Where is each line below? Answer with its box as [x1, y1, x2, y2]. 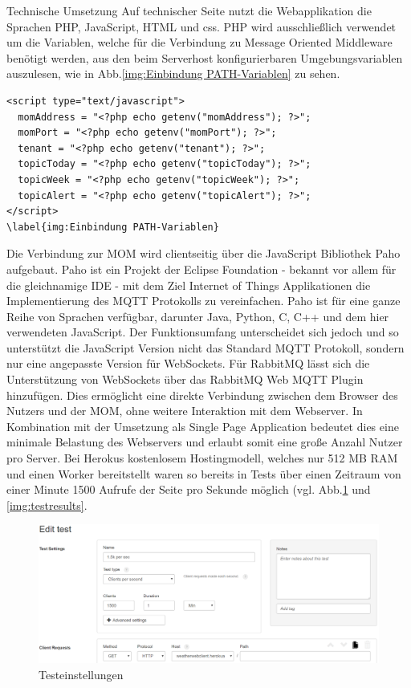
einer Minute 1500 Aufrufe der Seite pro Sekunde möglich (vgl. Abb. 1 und [6, 481, 371, 498]
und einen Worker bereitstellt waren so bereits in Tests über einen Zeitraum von [6, 465, 401, 482]
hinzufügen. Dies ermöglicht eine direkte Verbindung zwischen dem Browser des [6, 386, 398, 403]
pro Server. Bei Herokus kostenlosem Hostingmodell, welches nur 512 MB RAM [6, 450, 398, 466]
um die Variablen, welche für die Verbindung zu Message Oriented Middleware [6, 34, 393, 51]
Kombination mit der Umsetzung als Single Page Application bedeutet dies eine [6, 417, 399, 434]
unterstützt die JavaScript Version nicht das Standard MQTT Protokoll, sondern [6, 339, 405, 356]
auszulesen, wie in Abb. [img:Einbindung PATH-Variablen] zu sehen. [6, 65, 340, 82]
